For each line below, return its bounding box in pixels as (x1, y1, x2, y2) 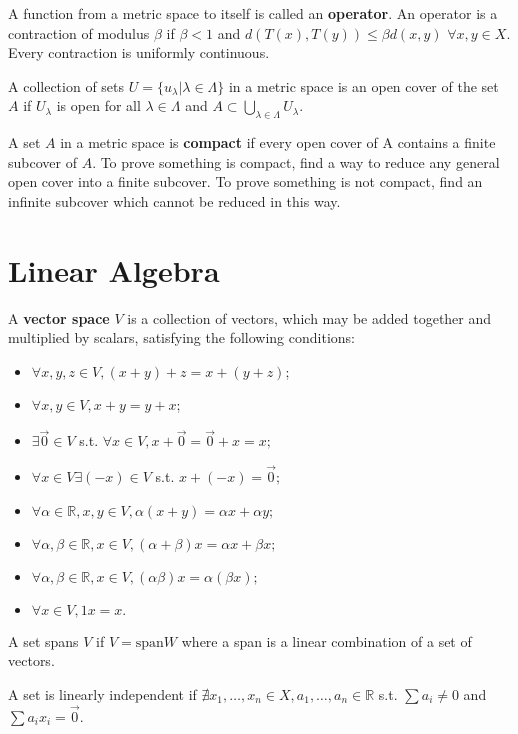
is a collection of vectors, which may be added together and (127, 307, 492, 328)
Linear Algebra (8, 249, 220, 290)
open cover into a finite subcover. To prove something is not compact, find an (8, 171, 483, 192)
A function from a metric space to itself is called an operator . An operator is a (8, 3, 498, 23)
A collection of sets (8, 75, 125, 96)
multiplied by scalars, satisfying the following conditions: (8, 327, 355, 348)
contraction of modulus (8, 22, 150, 43)
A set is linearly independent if (8, 683, 197, 704)
